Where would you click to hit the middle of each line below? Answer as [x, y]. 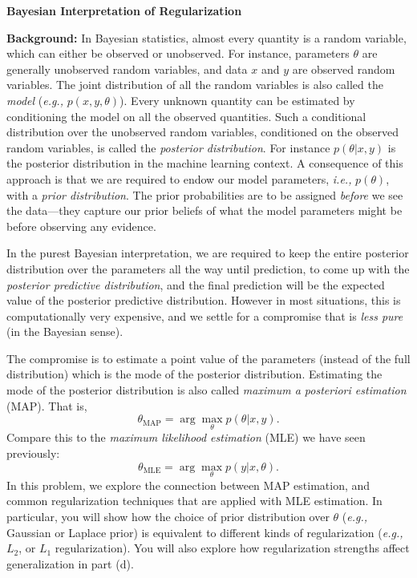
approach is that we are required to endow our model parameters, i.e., [179, 178]
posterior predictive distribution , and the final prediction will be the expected [196, 284]
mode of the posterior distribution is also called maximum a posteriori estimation [206, 390]
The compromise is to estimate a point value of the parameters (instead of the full [208, 358]
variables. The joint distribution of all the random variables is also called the [195, 85]
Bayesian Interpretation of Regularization [124, 10]
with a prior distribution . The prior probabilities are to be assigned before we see [205, 194]
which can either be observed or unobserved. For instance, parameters [178, 53]
